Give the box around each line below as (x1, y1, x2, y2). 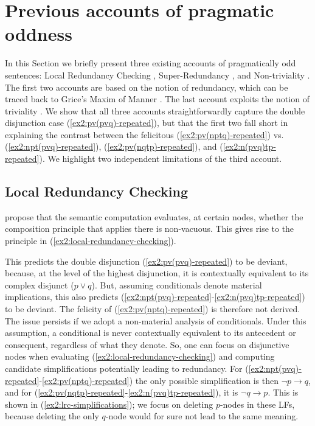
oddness (5, 21, 72, 46)
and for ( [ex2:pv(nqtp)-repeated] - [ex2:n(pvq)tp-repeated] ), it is (5, 386, 238, 399)
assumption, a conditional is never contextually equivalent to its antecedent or (5, 326, 296, 339)
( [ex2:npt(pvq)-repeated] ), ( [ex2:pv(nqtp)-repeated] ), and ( (5, 140, 223, 153)
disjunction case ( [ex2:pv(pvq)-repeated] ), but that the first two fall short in (5, 116, 288, 129)
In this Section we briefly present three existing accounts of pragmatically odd (5, 57, 296, 69)
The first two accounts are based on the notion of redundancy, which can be (5, 80, 288, 93)
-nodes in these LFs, (220, 397, 295, 410)
